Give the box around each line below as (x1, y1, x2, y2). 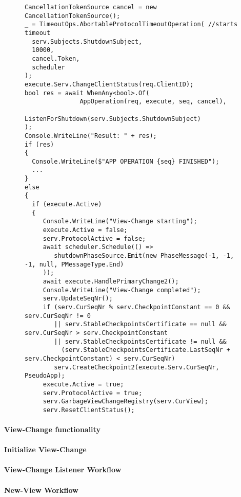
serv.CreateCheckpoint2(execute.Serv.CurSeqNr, (54, 363, 219, 371)
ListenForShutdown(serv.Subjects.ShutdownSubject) (25, 115, 201, 122)
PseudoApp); (25, 372, 65, 380)
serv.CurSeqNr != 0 (25, 312, 91, 319)
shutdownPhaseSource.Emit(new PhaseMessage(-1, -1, (54, 252, 234, 260)
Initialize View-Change (4, 444, 87, 455)
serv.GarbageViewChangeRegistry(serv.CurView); (43, 398, 208, 405)
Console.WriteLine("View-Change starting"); (43, 218, 197, 225)
